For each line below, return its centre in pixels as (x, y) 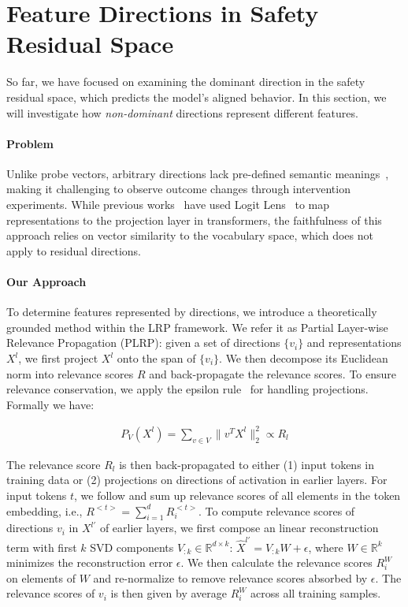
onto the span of (156, 358)
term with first (42, 547)
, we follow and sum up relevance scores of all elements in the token (237, 495)
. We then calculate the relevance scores (276, 562)
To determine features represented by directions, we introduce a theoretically (192, 312)
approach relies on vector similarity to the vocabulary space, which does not (190, 235)
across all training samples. (315, 593)
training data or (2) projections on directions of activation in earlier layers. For (197, 480)
